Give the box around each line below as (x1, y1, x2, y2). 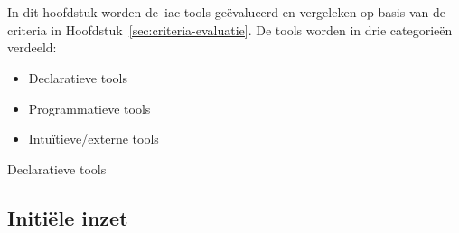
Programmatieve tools (28, 98, 151, 117)
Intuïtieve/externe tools (28, 129, 159, 148)
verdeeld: (7, 38, 57, 57)
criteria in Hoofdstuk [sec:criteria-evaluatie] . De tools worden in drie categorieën (7, 20, 453, 39)
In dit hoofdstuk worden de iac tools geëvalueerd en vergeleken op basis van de (7, 3, 445, 22)
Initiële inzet (7, 203, 128, 231)
